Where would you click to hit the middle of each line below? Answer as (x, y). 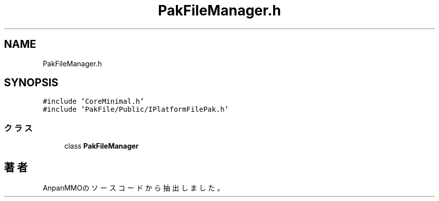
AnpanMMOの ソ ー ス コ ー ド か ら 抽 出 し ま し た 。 (134, 188)
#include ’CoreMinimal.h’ (93, 101)
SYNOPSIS (31, 83)
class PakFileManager (101, 146)
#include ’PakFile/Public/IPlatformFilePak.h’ (136, 109)
